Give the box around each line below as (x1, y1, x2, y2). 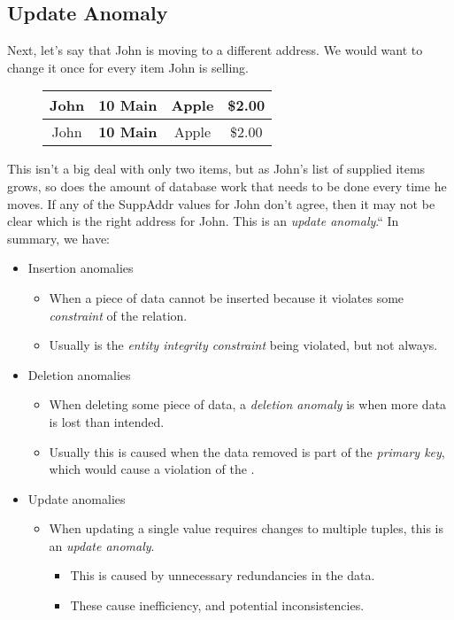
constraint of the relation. (49, 306, 188, 324)
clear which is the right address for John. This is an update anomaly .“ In (7, 212, 399, 230)
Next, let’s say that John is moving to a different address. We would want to (7, 41, 423, 59)
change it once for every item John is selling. (7, 58, 250, 76)
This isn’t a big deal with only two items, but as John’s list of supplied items (7, 159, 426, 178)
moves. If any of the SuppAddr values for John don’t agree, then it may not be (7, 194, 435, 213)
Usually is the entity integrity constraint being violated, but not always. (49, 336, 438, 354)
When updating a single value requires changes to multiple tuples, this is (49, 519, 444, 538)
